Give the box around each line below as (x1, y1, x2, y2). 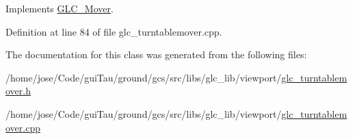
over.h (5, 84, 31, 98)
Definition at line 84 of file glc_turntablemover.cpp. (5, 24, 222, 38)
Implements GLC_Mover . (5, 1, 114, 15)
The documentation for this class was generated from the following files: (5, 47, 307, 62)
